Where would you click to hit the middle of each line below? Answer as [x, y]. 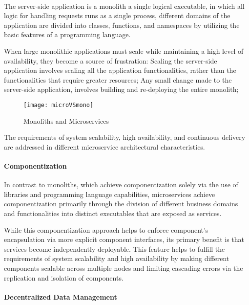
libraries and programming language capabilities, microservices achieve [110, 194]
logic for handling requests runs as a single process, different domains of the [117, 15]
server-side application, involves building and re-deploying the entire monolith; [121, 89]
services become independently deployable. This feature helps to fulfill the [114, 249]
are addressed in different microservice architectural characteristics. [104, 146]
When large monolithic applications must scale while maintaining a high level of [124, 51]
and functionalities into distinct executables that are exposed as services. [113, 213]
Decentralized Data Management [61, 296]
